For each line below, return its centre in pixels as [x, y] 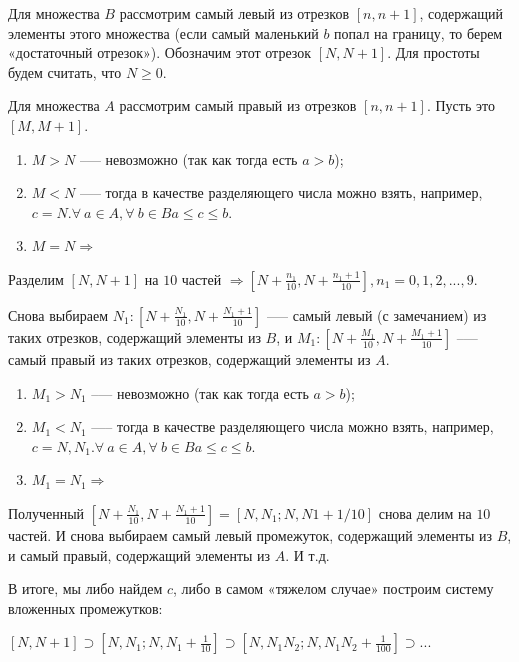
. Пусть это [460, 105]
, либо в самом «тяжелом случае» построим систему [333, 588]
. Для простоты [433, 52]
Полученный [46, 512]
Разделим [36, 278]
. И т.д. [307, 554]
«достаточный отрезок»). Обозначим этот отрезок [160, 52]
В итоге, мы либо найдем [85, 588]
